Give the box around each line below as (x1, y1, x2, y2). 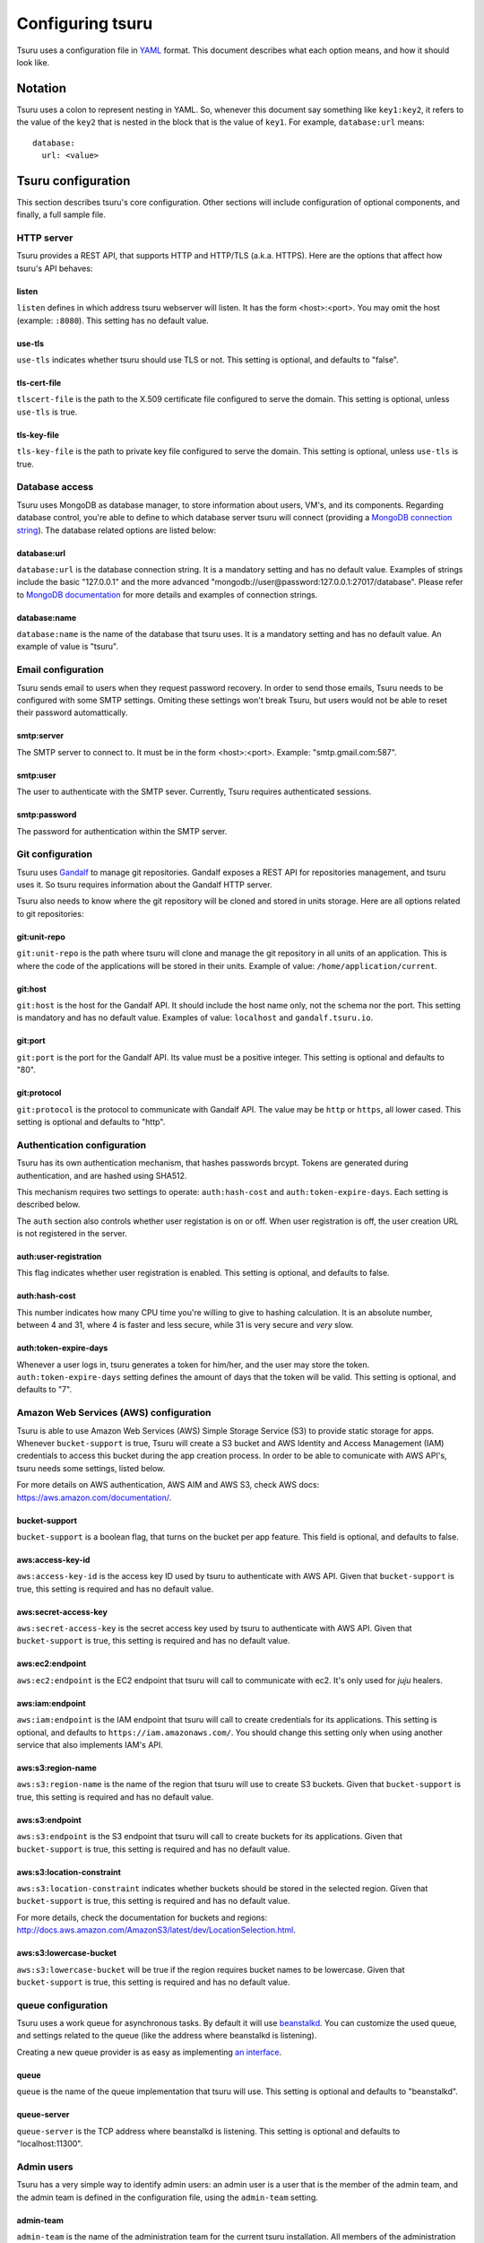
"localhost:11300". (16, 2138, 83, 2149)
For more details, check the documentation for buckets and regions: (16, 1912, 268, 1923)
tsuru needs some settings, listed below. (16, 1462, 166, 1473)
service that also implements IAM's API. (16, 1740, 163, 1750)
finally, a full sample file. (16, 209, 107, 220)
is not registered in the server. (16, 1228, 127, 1239)
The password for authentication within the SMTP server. (16, 825, 228, 836)
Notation (16, 81, 67, 96)
